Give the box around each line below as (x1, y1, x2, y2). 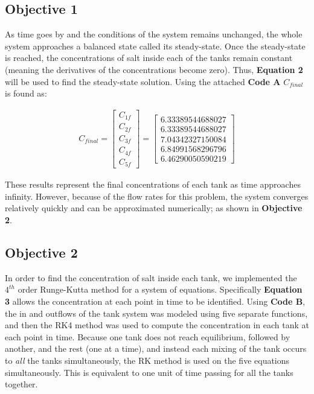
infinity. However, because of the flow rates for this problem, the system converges (5, 189, 309, 202)
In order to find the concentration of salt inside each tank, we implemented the (5, 271, 297, 284)
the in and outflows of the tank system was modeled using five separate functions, (5, 307, 308, 319)
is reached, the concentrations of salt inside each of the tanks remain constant (5, 51, 293, 64)
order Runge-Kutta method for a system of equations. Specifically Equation (18, 283, 303, 296)
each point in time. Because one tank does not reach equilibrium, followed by (5, 330, 290, 343)
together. (5, 378, 38, 390)
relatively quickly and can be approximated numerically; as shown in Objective (5, 202, 303, 214)
